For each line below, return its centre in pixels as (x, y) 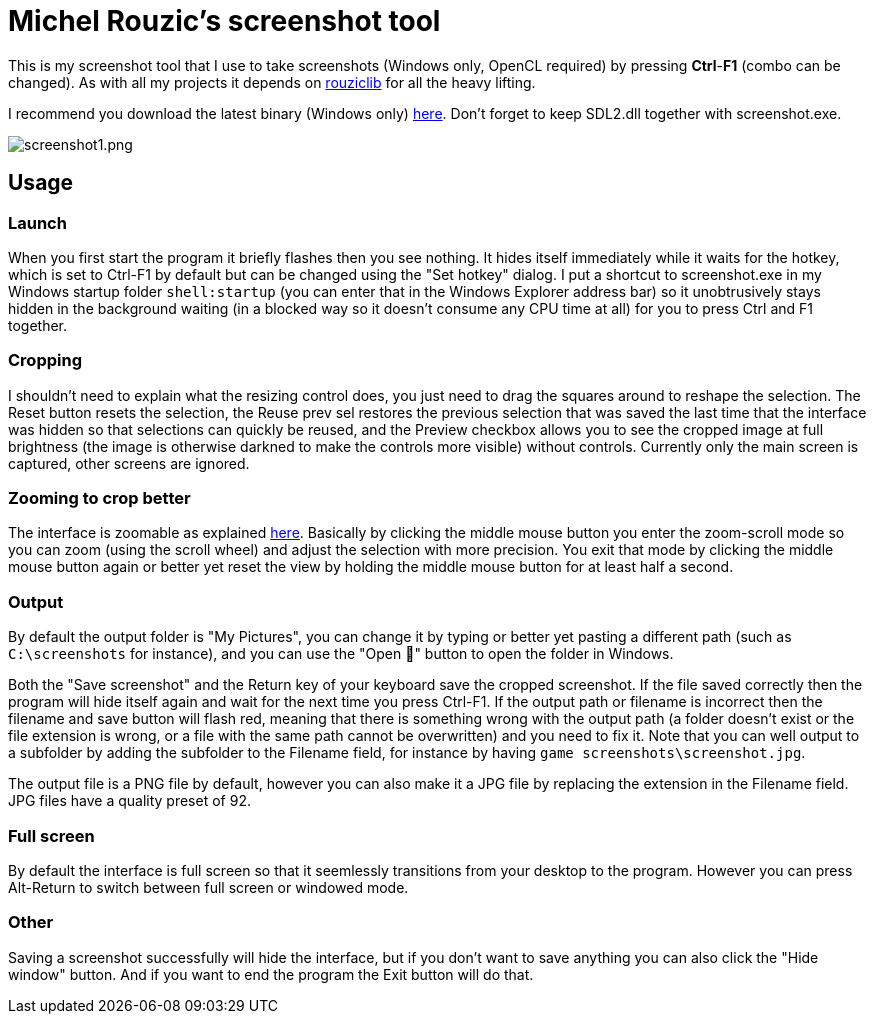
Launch (37, 222)
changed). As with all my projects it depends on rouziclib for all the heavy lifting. (272, 82)
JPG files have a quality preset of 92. (129, 801)
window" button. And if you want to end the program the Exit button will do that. (271, 974)
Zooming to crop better (99, 498)
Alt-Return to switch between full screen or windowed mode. (208, 887)
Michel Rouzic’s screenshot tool (224, 21)
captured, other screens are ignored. (129, 463)
